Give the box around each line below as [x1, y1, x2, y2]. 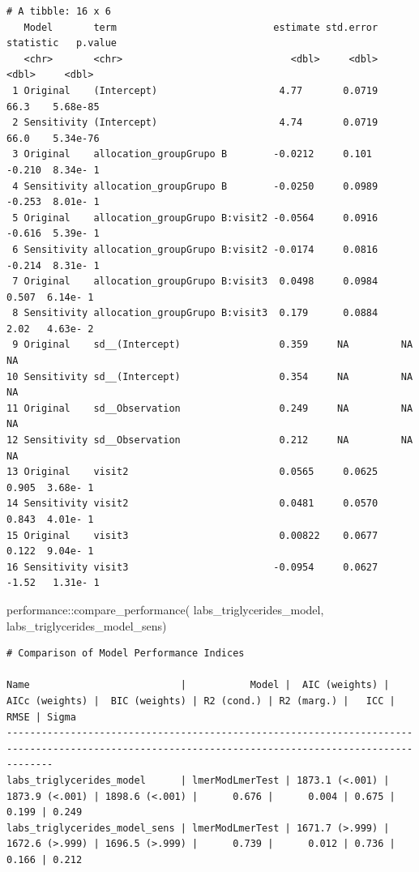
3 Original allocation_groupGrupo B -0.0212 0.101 [12, 148, 373, 160]
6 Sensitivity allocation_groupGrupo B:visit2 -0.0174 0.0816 [12, 243, 378, 255]
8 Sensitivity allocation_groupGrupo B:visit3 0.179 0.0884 [12, 307, 378, 319]
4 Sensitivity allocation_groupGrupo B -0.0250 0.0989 [12, 180, 378, 192]
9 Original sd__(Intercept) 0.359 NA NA [12, 339, 413, 351]
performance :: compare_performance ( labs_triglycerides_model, [6, 601, 324, 618]
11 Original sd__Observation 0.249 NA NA [6, 402, 413, 414]
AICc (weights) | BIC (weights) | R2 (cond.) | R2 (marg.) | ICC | [6, 695, 395, 707]
